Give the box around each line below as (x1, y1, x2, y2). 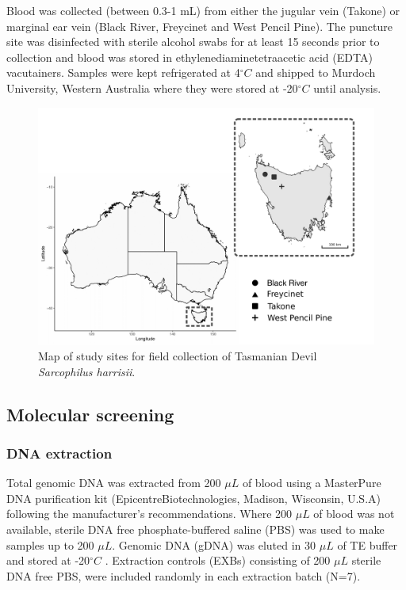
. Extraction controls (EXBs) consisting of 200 (105, 552, 331, 569)
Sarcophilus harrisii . (38, 363, 136, 379)
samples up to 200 (6, 536, 94, 553)
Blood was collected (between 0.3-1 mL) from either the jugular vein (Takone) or (6, 2, 400, 18)
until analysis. (313, 79, 381, 96)
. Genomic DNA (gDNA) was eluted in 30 (112, 536, 316, 553)
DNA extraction (6, 443, 113, 462)
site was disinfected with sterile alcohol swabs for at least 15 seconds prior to (6, 33, 380, 50)
